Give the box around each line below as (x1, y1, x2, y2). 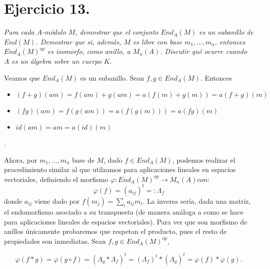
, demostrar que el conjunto (75, 27, 159, 37)
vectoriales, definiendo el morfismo (4, 174, 108, 184)
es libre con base (133, 36, 182, 46)
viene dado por (34, 195, 80, 206)
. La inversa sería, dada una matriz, (143, 195, 251, 206)
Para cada (4, 27, 35, 37)
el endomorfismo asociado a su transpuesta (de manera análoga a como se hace (4, 206, 244, 217)
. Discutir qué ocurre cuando (160, 46, 247, 56)
